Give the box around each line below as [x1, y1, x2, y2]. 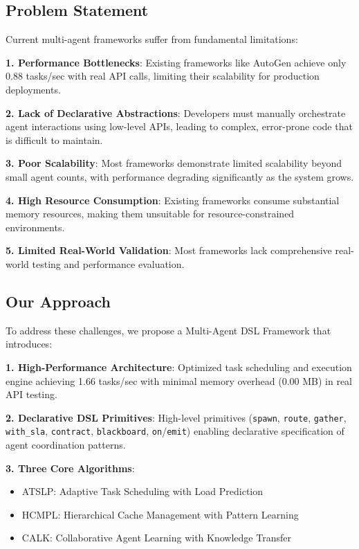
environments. [6, 219, 65, 234]
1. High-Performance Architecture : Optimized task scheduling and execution [6, 359, 352, 374]
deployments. [6, 82, 61, 96]
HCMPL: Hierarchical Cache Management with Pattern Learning [21, 507, 299, 521]
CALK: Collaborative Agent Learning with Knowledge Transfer [21, 530, 291, 545]
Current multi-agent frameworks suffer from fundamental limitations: [6, 32, 298, 46]
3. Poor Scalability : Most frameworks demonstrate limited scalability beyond [6, 156, 342, 170]
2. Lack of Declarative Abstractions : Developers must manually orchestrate [6, 105, 346, 120]
